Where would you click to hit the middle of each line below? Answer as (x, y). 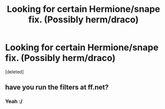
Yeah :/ (14, 102)
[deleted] (14, 72)
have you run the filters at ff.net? (57, 87)
